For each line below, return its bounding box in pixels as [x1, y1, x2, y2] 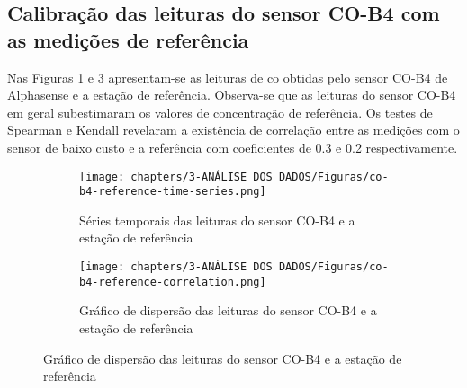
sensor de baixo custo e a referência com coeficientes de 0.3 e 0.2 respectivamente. [7, 137, 458, 156]
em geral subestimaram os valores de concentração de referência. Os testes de [7, 102, 433, 121]
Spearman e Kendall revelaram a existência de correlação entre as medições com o [7, 120, 460, 139]
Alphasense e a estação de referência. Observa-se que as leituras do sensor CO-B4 [7, 85, 456, 104]
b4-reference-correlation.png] [79, 275, 266, 288]
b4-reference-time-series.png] [79, 185, 266, 198]
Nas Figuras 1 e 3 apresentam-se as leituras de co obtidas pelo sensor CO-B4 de [7, 67, 448, 86]
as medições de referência [7, 25, 249, 53]
